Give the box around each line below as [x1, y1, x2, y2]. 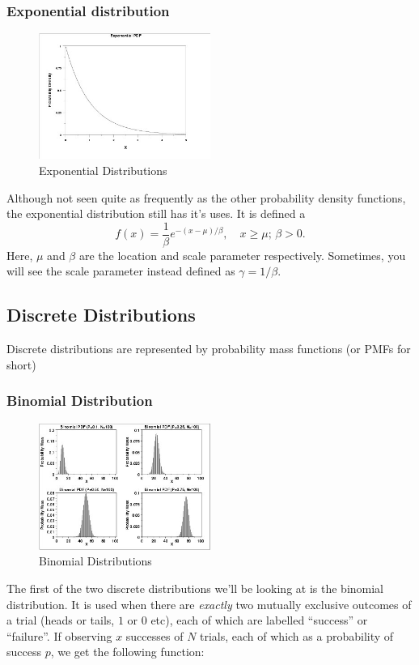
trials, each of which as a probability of [200, 627, 394, 644]
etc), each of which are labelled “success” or [150, 612, 368, 629]
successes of [125, 627, 184, 644]
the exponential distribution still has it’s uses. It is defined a [6, 205, 306, 222]
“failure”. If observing [6, 627, 112, 644]
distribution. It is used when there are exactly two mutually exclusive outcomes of [6, 595, 412, 612]
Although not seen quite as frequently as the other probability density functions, [6, 189, 406, 206]
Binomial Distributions [39, 552, 152, 569]
